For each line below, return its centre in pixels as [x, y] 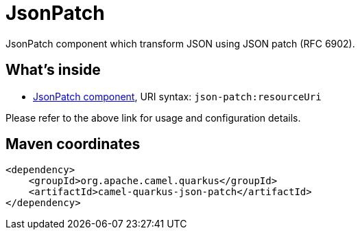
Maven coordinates [73, 144]
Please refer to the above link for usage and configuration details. [153, 117]
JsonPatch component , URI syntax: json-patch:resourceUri [177, 96]
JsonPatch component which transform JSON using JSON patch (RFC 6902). [180, 43]
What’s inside [53, 70]
